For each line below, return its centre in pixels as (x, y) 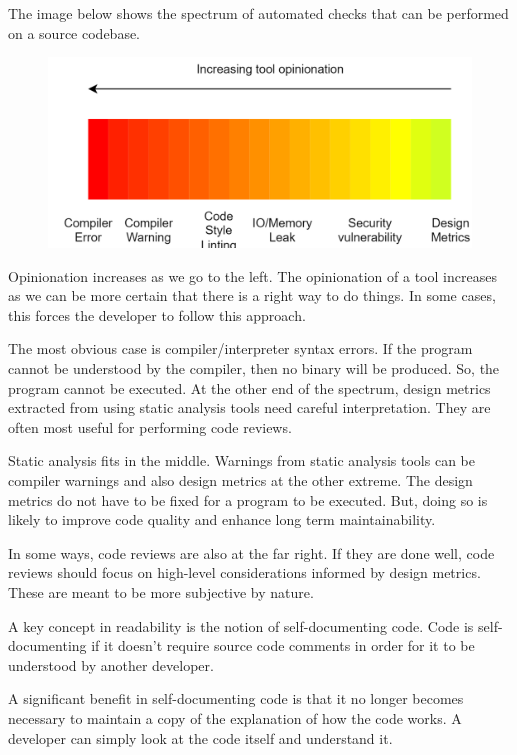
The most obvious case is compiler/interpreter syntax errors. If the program (240, 348)
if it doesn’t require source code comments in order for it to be (283, 645)
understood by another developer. (111, 664)
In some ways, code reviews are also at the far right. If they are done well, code (251, 552)
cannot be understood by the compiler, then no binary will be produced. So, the (254, 368)
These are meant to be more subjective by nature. (161, 591)
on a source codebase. (74, 32)
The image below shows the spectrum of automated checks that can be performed (258, 13)
